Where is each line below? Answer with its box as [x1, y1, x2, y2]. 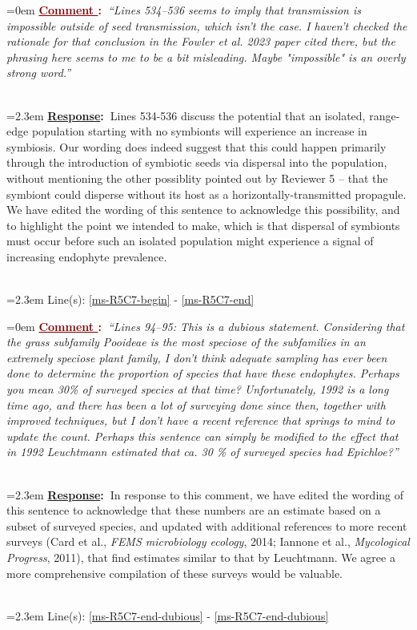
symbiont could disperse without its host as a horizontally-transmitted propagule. [6, 185, 407, 202]
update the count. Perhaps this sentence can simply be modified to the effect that [6, 427, 399, 444]
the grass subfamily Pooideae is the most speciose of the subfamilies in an [6, 333, 366, 350]
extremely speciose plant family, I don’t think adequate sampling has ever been [6, 349, 387, 365]
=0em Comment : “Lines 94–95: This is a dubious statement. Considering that [6, 317, 405, 334]
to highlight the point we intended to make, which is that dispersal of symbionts [6, 216, 400, 233]
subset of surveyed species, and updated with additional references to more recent [6, 517, 407, 534]
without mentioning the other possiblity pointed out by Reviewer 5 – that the [6, 169, 388, 186]
